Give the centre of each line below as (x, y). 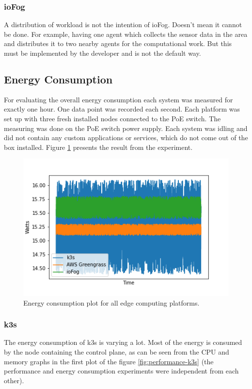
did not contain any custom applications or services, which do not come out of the (126, 138)
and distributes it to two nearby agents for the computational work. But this (118, 43)
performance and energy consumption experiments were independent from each (121, 371)
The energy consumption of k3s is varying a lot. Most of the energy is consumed (123, 342)
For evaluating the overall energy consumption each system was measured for (118, 99)
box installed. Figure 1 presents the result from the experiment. (98, 147)
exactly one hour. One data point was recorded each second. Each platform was (122, 109)
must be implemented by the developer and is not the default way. (102, 53)
